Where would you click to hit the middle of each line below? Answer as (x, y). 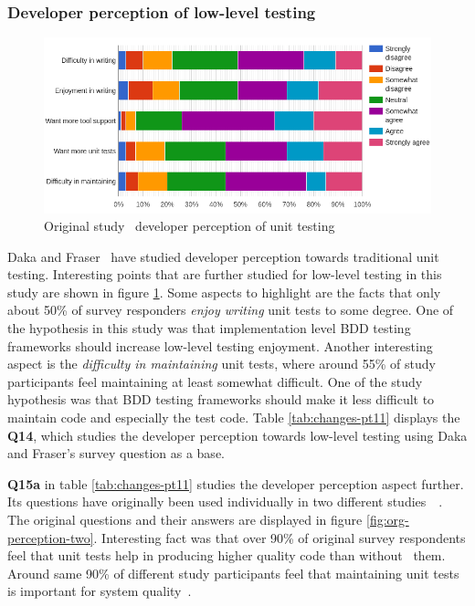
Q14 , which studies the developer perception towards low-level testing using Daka (237, 435)
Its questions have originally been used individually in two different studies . (225, 502)
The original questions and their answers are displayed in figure (185, 519)
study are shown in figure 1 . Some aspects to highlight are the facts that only (224, 292)
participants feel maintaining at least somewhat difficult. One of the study (215, 381)
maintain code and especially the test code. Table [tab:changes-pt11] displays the (234, 418)
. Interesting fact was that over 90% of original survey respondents (280, 537)
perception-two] (51, 537)
